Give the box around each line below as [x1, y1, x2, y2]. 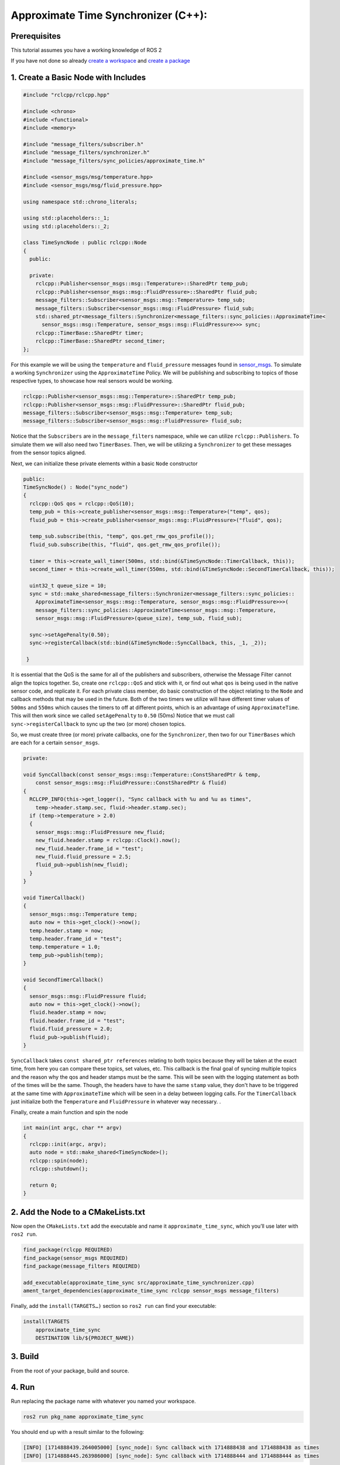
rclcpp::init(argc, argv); [29, 1141, 107, 1148]
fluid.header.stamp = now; [29, 1009, 107, 1016]
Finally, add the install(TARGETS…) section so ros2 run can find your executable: [11, 1303, 217, 1310]
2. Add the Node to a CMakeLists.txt [11, 1207, 146, 1217]
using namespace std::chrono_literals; [23, 198, 138, 205]
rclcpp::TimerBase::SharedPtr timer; [35, 329, 144, 336]
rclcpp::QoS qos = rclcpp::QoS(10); [29, 500, 135, 507]
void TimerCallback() [23, 894, 85, 901]
